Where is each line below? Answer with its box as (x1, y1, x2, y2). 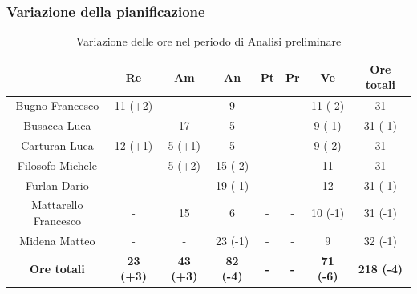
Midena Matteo (19, 232, 95, 248)
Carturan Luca (21, 136, 94, 153)
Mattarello (31, 196, 83, 213)
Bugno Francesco (15, 97, 99, 114)
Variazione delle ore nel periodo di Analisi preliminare (75, 33, 342, 50)
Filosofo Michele (17, 156, 97, 173)
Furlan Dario (26, 176, 89, 193)
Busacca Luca (23, 117, 91, 134)
